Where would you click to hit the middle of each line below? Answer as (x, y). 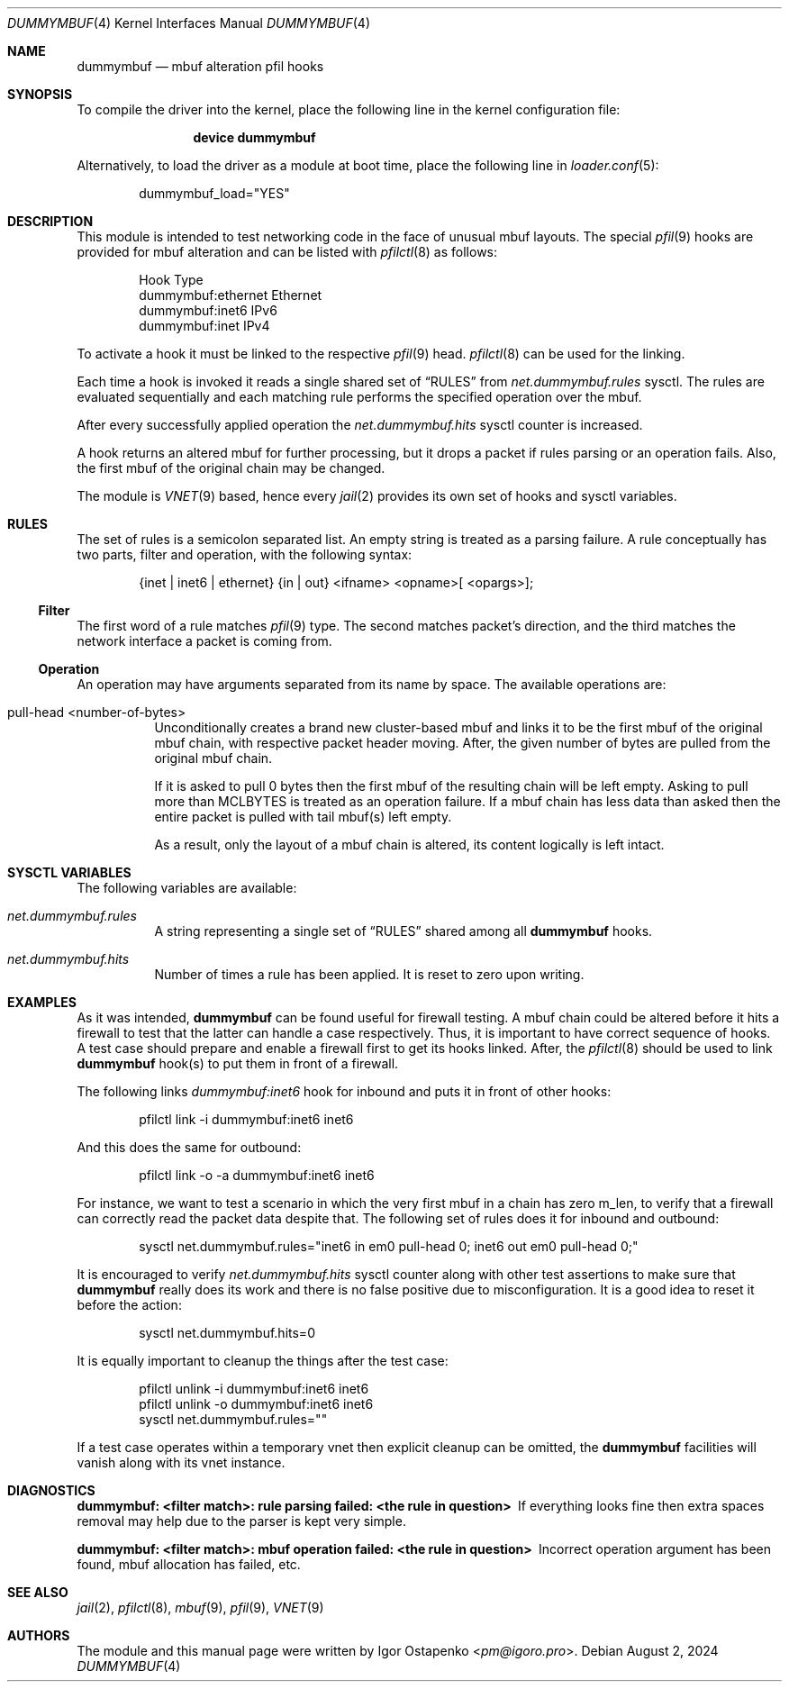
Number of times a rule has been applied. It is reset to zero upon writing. (369, 974)
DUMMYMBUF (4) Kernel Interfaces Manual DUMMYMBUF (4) (189, 23)
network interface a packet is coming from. (204, 641)
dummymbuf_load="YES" (214, 193)
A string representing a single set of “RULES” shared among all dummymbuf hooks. (404, 931)
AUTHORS (39, 1635)
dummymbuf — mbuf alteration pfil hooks (200, 66)
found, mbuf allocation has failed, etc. (189, 1564)
